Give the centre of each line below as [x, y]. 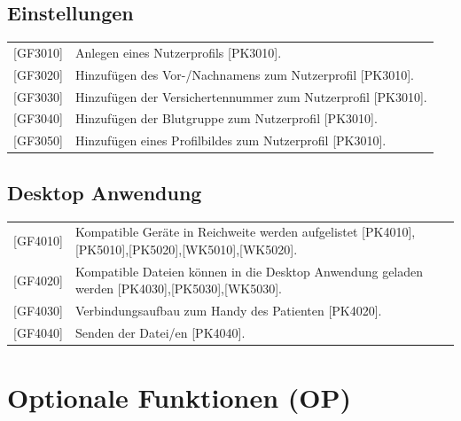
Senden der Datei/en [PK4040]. [160, 333]
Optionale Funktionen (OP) [179, 398]
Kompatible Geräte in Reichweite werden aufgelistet [216, 232]
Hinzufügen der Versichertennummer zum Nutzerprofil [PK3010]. [251, 96]
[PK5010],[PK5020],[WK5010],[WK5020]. [186, 249]
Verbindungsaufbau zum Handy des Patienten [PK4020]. [228, 311]
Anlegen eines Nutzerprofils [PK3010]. [178, 52]
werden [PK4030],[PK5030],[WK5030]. [178, 288]
